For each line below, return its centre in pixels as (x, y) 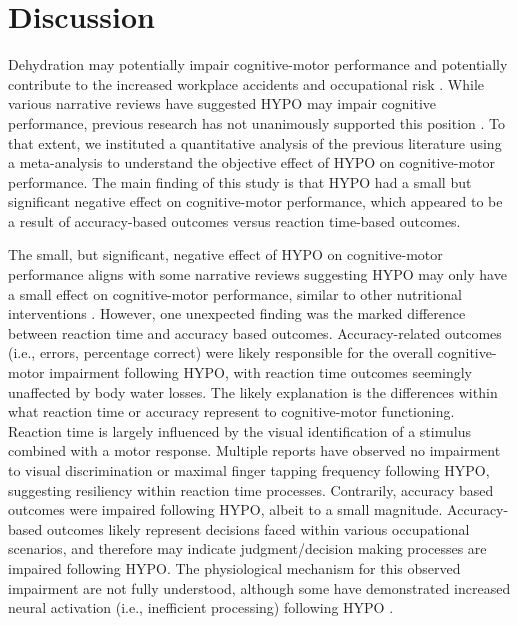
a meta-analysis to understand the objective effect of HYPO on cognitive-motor (251, 162)
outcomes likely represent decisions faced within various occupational (258, 528)
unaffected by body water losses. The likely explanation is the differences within (253, 391)
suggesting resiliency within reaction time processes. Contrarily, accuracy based (251, 489)
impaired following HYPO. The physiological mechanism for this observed (234, 567)
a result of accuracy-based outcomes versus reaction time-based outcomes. (234, 220)
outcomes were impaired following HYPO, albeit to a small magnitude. (225, 509)
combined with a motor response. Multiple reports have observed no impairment (254, 450)
